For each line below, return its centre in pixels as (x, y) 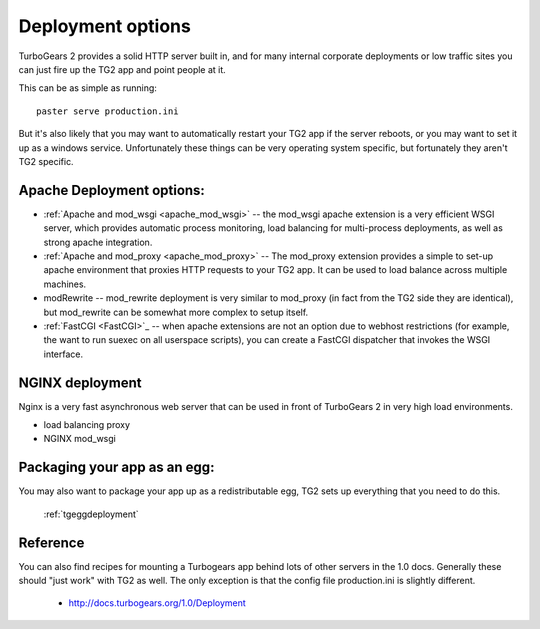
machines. (65, 284)
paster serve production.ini (107, 111)
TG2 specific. (46, 161)
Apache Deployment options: (111, 190)
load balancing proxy (86, 424)
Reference (51, 542)
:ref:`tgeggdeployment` (91, 514)
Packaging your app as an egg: (116, 467)
